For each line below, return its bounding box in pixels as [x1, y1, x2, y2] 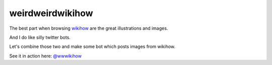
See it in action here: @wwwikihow [9, 53, 82, 59]
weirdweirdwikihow [9, 8, 93, 19]
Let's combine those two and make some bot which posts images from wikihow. [9, 43, 176, 50]
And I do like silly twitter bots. [9, 34, 71, 40]
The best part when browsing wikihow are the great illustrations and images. [9, 25, 168, 31]
